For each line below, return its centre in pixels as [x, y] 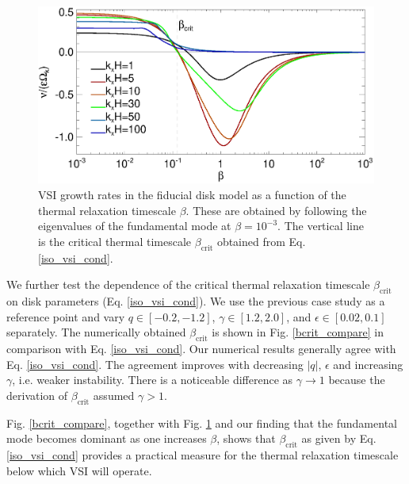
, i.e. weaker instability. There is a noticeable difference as [153, 380]
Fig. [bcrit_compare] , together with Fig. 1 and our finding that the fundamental [202, 423]
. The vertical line [321, 226]
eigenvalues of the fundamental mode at [135, 226]
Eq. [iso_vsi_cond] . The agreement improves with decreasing [155, 364]
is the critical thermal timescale [115, 241]
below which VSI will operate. [79, 470]
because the [357, 380]
